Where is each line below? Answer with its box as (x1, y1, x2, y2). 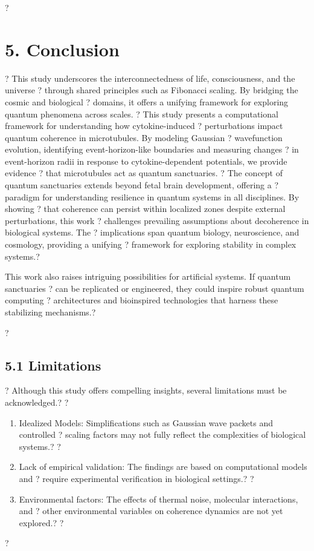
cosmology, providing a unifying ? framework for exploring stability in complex (5, 238, 296, 251)
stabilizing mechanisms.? (5, 306, 96, 318)
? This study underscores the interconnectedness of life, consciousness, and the (5, 71, 295, 84)
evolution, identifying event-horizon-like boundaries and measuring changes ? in (5, 143, 299, 156)
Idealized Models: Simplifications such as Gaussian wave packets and (19, 416, 274, 429)
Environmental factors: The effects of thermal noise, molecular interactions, (19, 492, 298, 505)
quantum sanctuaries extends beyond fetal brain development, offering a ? (5, 179, 279, 191)
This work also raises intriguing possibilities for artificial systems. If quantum (5, 270, 291, 283)
